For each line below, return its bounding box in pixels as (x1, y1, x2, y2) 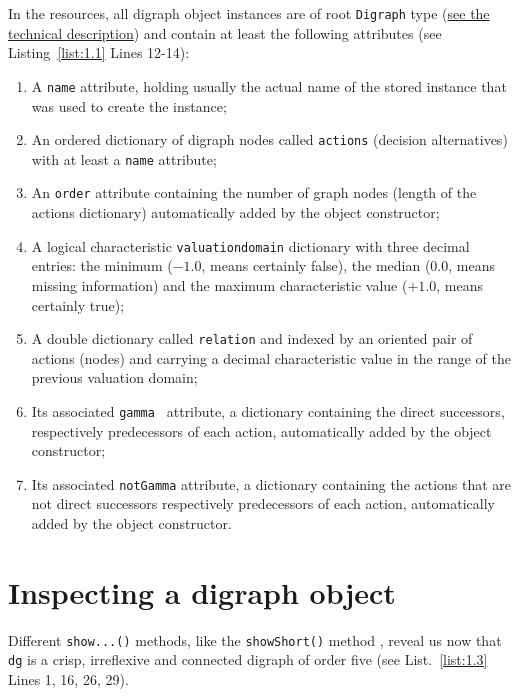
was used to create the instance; (31, 95, 227, 116)
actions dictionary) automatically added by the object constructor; (31, 202, 440, 223)
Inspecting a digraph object (8, 571, 396, 612)
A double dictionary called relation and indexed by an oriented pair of (31, 328, 473, 349)
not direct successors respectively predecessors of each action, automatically (31, 493, 495, 514)
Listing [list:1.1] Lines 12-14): (8, 42, 190, 63)
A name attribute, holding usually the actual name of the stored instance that (31, 75, 507, 96)
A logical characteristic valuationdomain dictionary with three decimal (31, 235, 470, 256)
